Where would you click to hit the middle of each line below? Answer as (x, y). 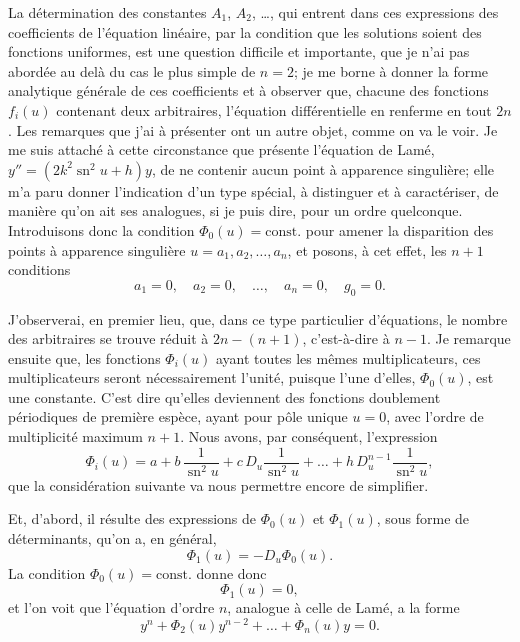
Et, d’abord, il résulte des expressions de (132, 518)
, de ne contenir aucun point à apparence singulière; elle (323, 168)
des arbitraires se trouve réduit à (108, 338)
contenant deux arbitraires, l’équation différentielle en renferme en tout (274, 109)
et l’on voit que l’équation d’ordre (111, 607)
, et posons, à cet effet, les (367, 249)
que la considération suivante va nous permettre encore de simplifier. (218, 484)
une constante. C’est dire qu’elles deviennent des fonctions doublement (224, 396)
